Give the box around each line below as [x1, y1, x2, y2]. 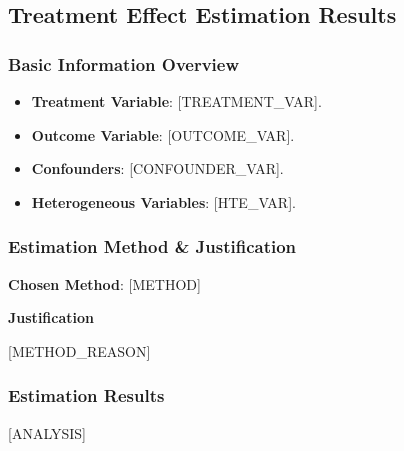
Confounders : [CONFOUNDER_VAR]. [31, 158, 284, 179]
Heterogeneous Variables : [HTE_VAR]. [31, 191, 296, 212]
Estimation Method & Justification [8, 234, 297, 259]
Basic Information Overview [8, 51, 240, 76]
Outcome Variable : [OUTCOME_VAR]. [31, 124, 295, 145]
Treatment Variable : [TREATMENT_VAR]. [31, 91, 322, 111]
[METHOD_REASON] [8, 340, 151, 361]
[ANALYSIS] [8, 422, 86, 443]
